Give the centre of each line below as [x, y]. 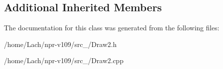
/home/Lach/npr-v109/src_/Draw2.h [60, 44]
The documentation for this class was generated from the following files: [112, 28]
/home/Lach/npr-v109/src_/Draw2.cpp [64, 60]
